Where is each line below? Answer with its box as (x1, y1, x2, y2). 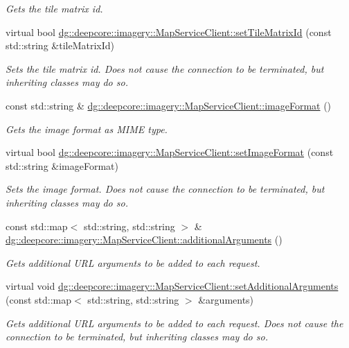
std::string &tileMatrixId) (6, 38, 114, 53)
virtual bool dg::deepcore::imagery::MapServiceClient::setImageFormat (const (6, 145, 334, 159)
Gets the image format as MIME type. (6, 121, 168, 136)
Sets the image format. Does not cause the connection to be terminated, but (6, 182, 325, 196)
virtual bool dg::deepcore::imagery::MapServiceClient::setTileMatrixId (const (6, 24, 332, 39)
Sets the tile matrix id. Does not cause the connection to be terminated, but (6, 61, 324, 76)
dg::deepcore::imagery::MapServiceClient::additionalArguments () (6, 232, 283, 247)
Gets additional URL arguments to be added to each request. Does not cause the (6, 315, 343, 330)
